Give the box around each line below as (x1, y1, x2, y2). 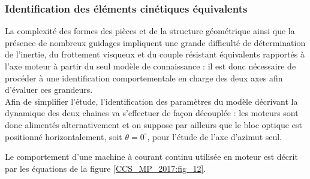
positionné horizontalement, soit (5, 130, 122, 142)
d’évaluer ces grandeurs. (5, 83, 93, 96)
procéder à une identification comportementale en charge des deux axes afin (5, 71, 283, 84)
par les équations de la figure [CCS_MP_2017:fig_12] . (5, 162, 206, 174)
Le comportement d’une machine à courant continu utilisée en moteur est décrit (5, 150, 298, 163)
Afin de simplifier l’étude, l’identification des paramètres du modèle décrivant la (5, 95, 298, 107)
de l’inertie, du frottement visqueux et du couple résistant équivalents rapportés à (5, 48, 305, 60)
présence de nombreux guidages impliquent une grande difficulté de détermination (5, 36, 306, 48)
